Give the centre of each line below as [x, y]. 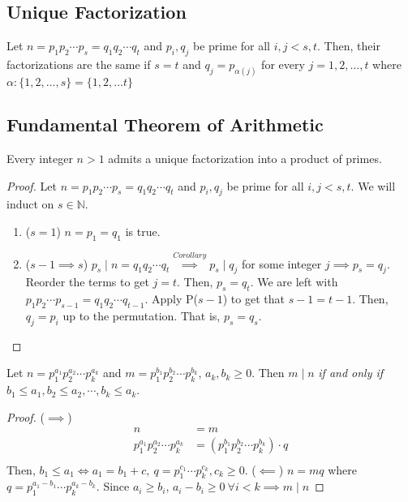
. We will [373, 185]
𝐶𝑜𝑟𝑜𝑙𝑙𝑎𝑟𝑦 [190, 255]
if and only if [351, 373]
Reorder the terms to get [87, 282]
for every [283, 64]
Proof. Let [32, 185]
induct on [30, 204]
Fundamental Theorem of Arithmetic [165, 124]
